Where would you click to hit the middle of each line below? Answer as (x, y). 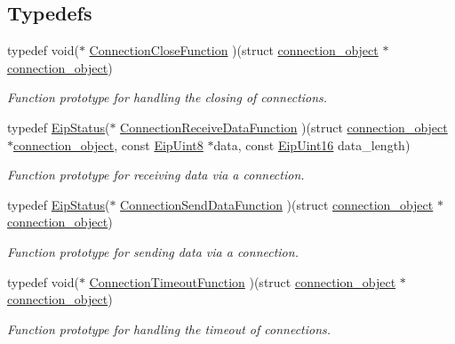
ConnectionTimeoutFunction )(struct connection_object (243, 281)
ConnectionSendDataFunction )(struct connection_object (277, 204)
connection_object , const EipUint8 (108, 144)
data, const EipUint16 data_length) (312, 144)
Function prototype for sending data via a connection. (153, 251)
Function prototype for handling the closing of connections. (168, 97)
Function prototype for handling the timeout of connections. (169, 328)
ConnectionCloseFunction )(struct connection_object (234, 50)
